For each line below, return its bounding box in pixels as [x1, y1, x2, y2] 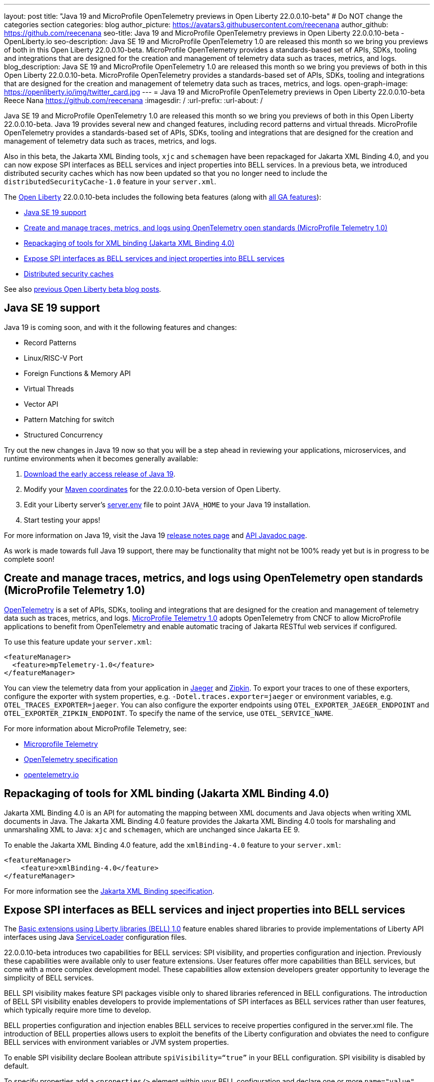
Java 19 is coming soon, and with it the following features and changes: [4, 323, 237, 331]
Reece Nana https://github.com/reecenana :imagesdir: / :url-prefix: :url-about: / [4, 96, 263, 105]
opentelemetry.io [24, 770, 79, 779]
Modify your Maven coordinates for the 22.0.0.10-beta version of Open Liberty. [24, 485, 281, 493]
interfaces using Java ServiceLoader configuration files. [4, 933, 187, 942]
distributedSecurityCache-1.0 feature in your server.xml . [4, 177, 217, 186]
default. [4, 1062, 29, 1071]
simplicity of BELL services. [4, 974, 94, 982]
